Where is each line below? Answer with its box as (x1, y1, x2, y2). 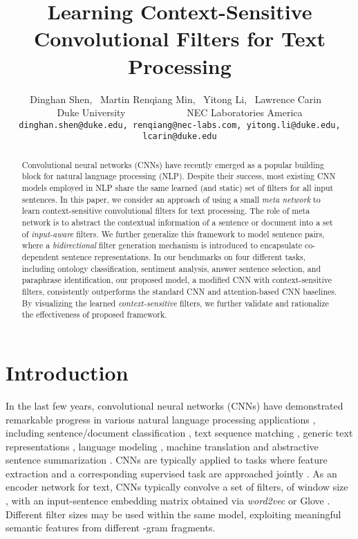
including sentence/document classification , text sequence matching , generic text (6, 426, 353, 440)
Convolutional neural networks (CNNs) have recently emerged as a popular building (21, 158, 324, 170)
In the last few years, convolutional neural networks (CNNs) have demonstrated (6, 398, 343, 412)
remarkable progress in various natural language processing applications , (6, 412, 316, 426)
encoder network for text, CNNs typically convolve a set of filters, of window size (6, 479, 348, 494)
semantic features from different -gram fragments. (6, 520, 216, 535)
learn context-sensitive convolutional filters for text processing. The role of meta (21, 205, 310, 217)
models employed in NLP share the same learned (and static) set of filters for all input (21, 182, 334, 194)
